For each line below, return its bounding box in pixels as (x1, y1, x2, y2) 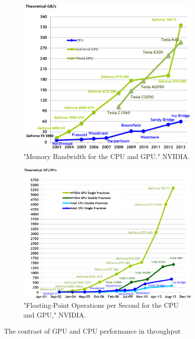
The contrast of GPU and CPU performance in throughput (4, 326, 181, 336)
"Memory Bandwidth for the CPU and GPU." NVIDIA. (23, 151, 190, 161)
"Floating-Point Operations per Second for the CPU (23, 300, 179, 310)
